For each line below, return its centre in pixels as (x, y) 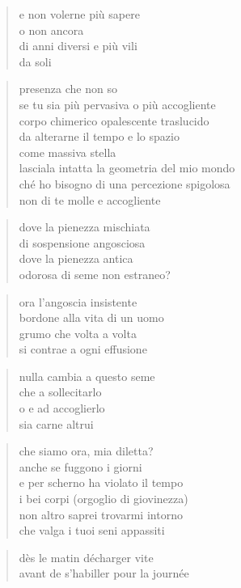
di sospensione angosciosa (82, 242)
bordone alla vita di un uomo (91, 317)
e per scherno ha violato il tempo (101, 482)
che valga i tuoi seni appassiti (92, 530)
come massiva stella (68, 152)
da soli (35, 61)
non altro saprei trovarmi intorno (101, 514)
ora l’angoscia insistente (78, 301)
